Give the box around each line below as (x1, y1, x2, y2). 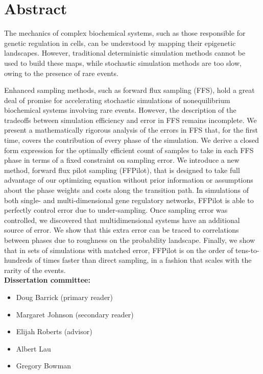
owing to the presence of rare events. (4, 67, 118, 78)
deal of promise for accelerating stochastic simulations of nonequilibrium (4, 94, 230, 105)
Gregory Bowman (16, 360, 71, 371)
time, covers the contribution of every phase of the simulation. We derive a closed (4, 135, 259, 145)
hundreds (4, 255, 33, 265)
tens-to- (235, 244, 259, 255)
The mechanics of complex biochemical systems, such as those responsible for (4, 28, 246, 38)
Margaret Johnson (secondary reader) (16, 309, 134, 319)
